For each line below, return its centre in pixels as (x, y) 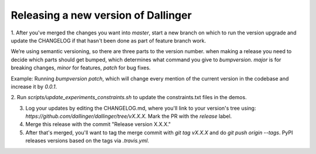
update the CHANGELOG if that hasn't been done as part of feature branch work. (108, 40)
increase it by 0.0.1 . (34, 86)
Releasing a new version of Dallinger (101, 15)
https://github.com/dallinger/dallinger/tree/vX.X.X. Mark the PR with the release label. (129, 116)
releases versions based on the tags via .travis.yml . (87, 141)
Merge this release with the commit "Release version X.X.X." (98, 124)
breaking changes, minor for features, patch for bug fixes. (81, 68)
